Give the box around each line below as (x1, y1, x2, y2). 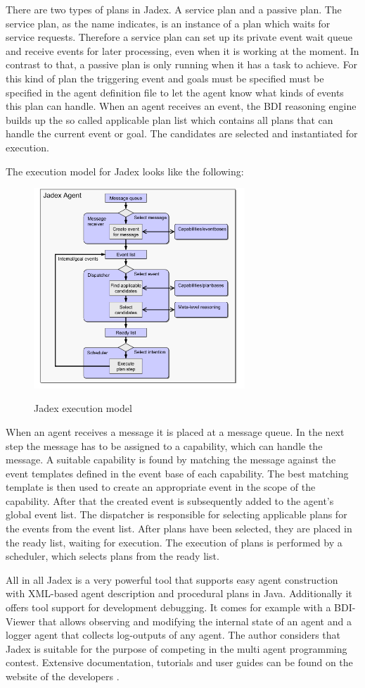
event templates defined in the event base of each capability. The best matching (6, 465, 349, 480)
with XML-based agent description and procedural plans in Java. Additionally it (6, 586, 352, 601)
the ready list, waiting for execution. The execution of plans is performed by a (6, 534, 342, 549)
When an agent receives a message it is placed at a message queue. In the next (6, 424, 345, 439)
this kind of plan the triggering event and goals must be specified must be (6, 70, 324, 85)
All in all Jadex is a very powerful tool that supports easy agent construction (6, 572, 338, 587)
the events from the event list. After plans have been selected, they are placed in (6, 521, 352, 536)
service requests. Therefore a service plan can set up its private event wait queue (6, 30, 352, 44)
